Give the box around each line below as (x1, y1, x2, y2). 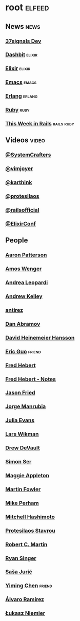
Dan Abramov (5, 320, 41, 327)
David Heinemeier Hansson (5, 334, 75, 341)
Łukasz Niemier (5, 610, 45, 617)
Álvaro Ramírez (5, 596, 45, 603)
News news (5, 22, 41, 31)
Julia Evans (5, 417, 35, 424)
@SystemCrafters (5, 151, 51, 158)
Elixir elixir (5, 65, 31, 72)
